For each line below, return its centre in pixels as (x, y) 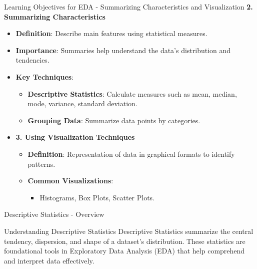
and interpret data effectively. (49, 260)
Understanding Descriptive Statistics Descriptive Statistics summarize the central (129, 231)
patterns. (41, 164)
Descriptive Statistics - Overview (54, 214)
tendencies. (32, 60)
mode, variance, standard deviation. (82, 103)
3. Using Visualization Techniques (75, 137)
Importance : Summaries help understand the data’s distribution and (123, 50)
